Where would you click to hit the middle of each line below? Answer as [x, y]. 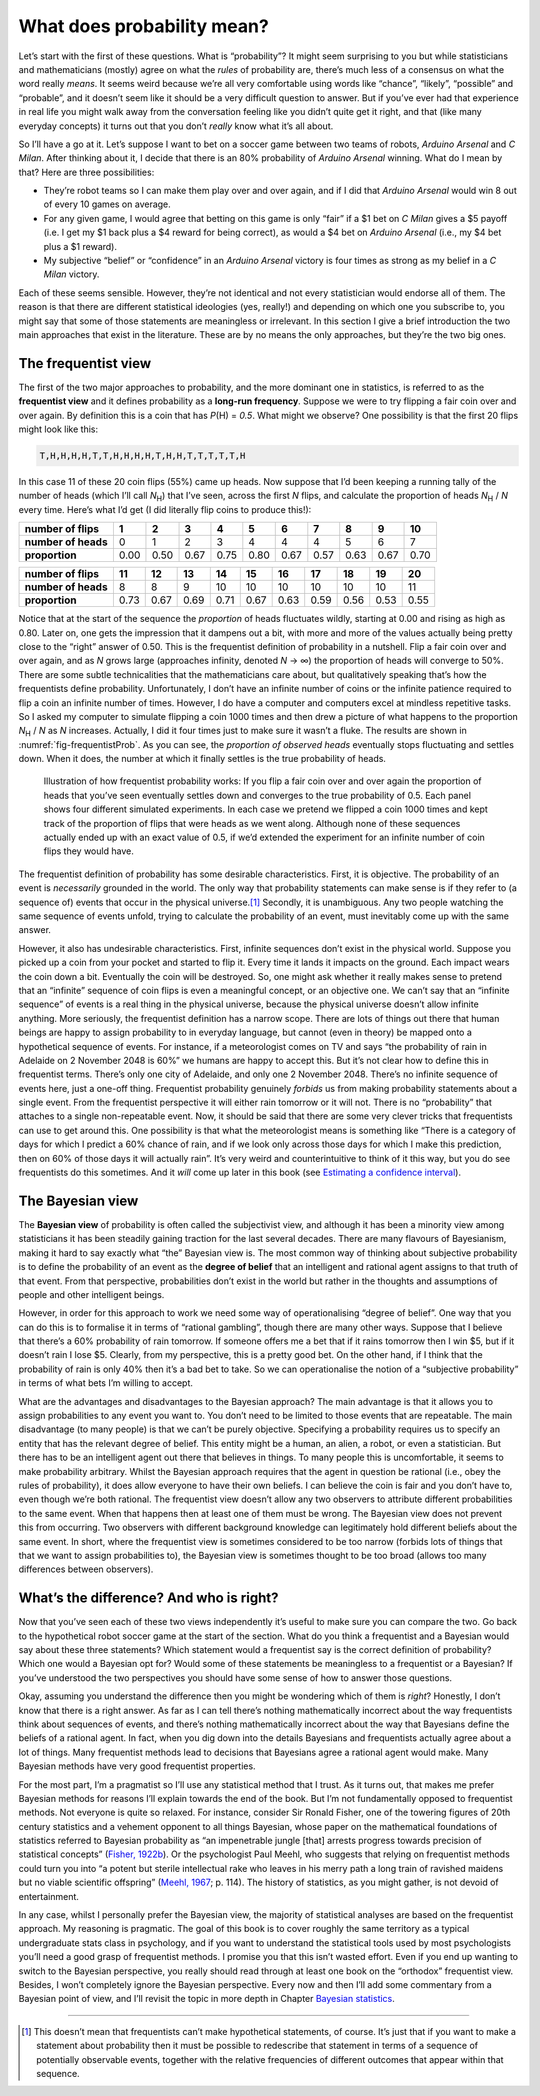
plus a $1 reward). [80, 246]
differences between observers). [86, 1569]
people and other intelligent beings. [91, 1294]
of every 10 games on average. [107, 204]
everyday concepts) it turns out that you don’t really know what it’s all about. [176, 126]
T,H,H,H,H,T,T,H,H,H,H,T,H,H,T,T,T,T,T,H [142, 456]
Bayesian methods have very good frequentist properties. [137, 1766]
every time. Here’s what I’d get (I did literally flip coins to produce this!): [165, 509]
